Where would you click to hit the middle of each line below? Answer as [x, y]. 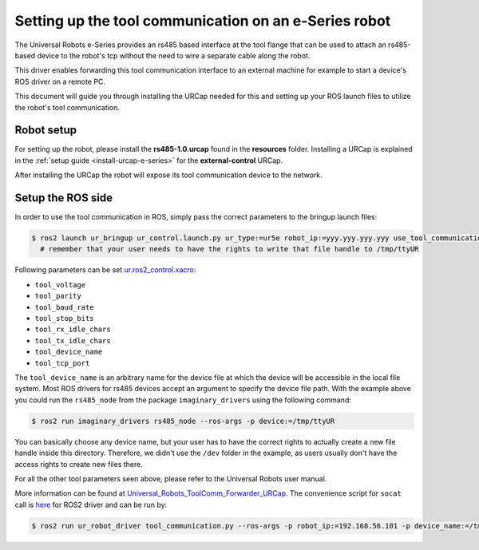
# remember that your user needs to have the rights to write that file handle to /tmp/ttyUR [230, 249]
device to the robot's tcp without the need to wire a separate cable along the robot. [174, 55]
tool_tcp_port [62, 363]
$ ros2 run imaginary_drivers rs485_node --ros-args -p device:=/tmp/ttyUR [183, 421]
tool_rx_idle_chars [73, 330]
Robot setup [46, 131]
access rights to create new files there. [79, 464]
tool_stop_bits [65, 319]
